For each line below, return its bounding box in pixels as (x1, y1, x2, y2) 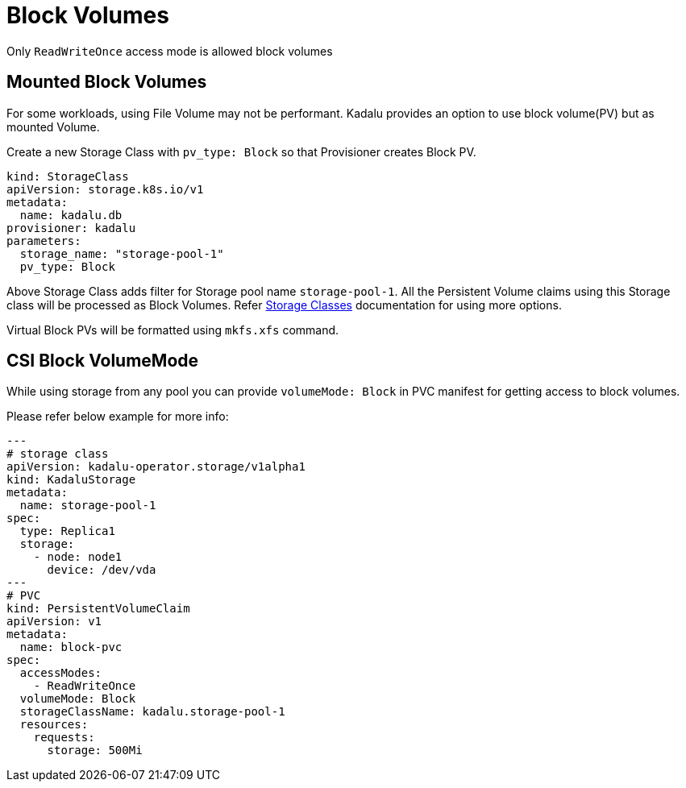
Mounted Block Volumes (6, 72, 207, 93)
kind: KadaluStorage (6, 473, 136, 487)
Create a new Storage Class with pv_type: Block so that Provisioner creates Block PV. (6, 144, 476, 159)
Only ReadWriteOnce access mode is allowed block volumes (6, 44, 333, 58)
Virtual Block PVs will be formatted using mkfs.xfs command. (6, 322, 339, 337)
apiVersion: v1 (6, 615, 102, 628)
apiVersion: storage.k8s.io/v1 (6, 182, 204, 196)
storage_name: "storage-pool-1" (19, 247, 224, 260)
